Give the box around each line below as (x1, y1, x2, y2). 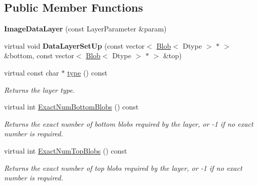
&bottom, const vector (4, 50, 75, 61)
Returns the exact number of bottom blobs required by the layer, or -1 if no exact (4, 118, 253, 129)
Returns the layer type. (4, 84, 75, 95)
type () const (67, 67, 107, 78)
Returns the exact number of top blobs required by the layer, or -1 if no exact (4, 162, 242, 173)
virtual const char (4, 67, 59, 78)
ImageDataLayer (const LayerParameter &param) (4, 23, 167, 34)
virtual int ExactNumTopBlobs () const (4, 145, 127, 156)
